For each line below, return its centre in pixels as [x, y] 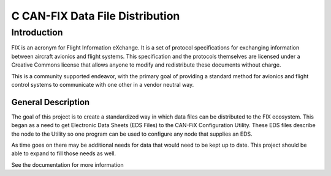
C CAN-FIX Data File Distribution [96, 16]
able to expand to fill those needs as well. [64, 153]
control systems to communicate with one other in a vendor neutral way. [103, 84]
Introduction [37, 32]
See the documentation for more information [67, 164]
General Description [51, 102]
